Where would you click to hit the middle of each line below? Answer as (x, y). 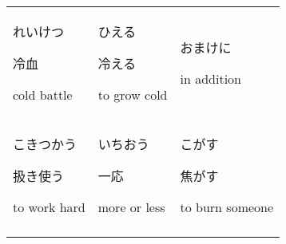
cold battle (43, 94)
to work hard (49, 207)
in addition (211, 79)
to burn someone (227, 207)
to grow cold (133, 94)
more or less (131, 207)
